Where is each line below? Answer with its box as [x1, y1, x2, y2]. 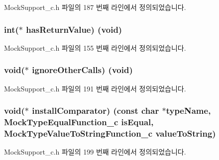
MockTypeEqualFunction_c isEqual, [4, 116, 154, 128]
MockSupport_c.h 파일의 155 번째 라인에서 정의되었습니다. [4, 42, 186, 53]
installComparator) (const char [32, 104, 159, 117]
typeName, [166, 104, 211, 117]
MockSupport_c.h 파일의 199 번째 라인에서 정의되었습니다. [4, 147, 186, 157]
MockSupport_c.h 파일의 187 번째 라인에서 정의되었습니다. [4, 2, 186, 12]
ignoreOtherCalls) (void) [32, 64, 133, 76]
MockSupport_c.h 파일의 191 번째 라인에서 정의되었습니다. [4, 83, 186, 93]
